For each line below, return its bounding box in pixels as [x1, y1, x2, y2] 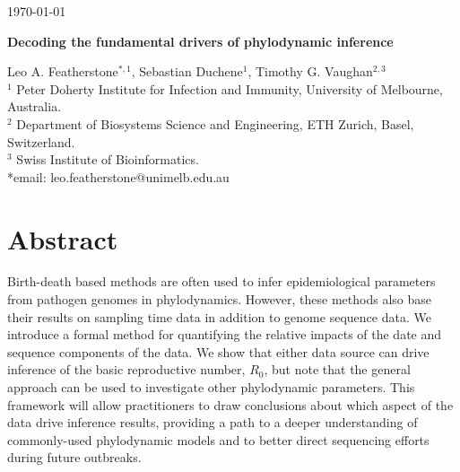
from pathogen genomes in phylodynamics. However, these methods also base [7, 290, 432, 309]
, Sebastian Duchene [131, 62, 243, 81]
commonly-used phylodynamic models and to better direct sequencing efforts [7, 430, 430, 449]
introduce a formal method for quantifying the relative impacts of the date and [7, 325, 442, 344]
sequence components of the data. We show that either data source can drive [7, 342, 430, 361]
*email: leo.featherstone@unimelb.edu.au [7, 167, 230, 186]
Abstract [7, 220, 118, 257]
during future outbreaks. [7, 448, 142, 467]
